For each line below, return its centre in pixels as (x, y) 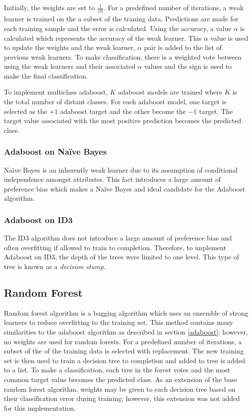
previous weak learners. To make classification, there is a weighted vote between (123, 56)
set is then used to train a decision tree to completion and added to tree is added (125, 360)
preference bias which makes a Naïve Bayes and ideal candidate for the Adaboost (125, 188)
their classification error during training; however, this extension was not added (122, 398)
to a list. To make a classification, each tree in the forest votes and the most (117, 370)
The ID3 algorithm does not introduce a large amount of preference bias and (118, 238)
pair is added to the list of (183, 47)
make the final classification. (46, 75)
